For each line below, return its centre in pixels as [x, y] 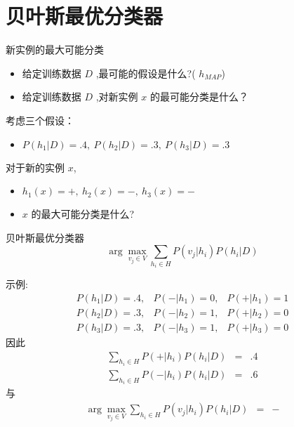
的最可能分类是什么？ [199, 97]
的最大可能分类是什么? [83, 214]
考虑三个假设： [40, 120]
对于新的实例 [35, 167]
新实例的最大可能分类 [55, 50]
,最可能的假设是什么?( [146, 73]
